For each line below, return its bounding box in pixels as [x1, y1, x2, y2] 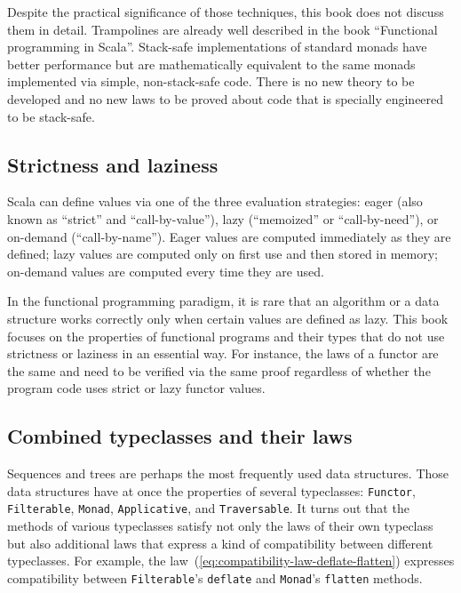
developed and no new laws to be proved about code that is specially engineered [7, 89, 444, 108]
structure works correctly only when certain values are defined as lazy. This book [7, 309, 449, 327]
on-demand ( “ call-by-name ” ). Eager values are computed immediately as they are [7, 227, 451, 245]
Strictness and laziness [7, 150, 219, 178]
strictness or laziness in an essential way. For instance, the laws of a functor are [7, 344, 439, 363]
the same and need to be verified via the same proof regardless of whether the [7, 361, 431, 380]
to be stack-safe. [7, 107, 95, 125]
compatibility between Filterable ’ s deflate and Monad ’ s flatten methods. [7, 568, 423, 587]
